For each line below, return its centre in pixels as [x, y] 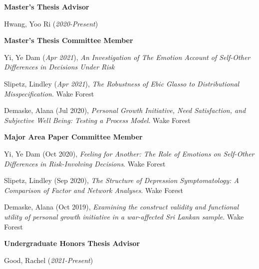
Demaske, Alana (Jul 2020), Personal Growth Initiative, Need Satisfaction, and [125, 110]
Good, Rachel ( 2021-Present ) [49, 260]
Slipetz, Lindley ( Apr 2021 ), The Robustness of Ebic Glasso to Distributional [122, 83]
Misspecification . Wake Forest [49, 93]
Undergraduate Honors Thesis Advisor [72, 243]
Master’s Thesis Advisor [47, 6]
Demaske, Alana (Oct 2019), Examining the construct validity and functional [122, 207]
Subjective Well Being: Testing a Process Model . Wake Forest [97, 120]
